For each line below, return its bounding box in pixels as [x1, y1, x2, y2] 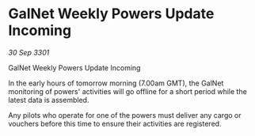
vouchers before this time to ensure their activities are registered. [8, 119, 222, 128]
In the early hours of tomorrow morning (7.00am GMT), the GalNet [8, 78, 224, 88]
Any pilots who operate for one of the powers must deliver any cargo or [8, 110, 242, 119]
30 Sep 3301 [8, 47, 50, 57]
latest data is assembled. [8, 95, 89, 104]
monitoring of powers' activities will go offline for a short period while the [8, 86, 247, 96]
